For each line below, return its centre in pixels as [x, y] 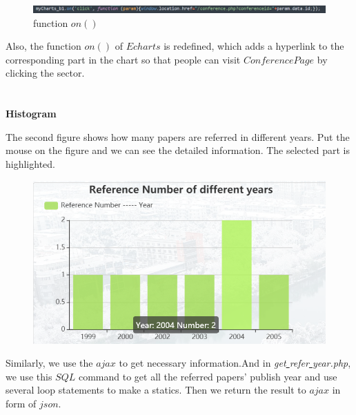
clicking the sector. [45, 73]
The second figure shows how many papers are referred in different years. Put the [178, 136]
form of [21, 403]
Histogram [31, 114]
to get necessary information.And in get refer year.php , [235, 363]
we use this [29, 376]
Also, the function [43, 46]
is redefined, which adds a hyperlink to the [254, 46]
